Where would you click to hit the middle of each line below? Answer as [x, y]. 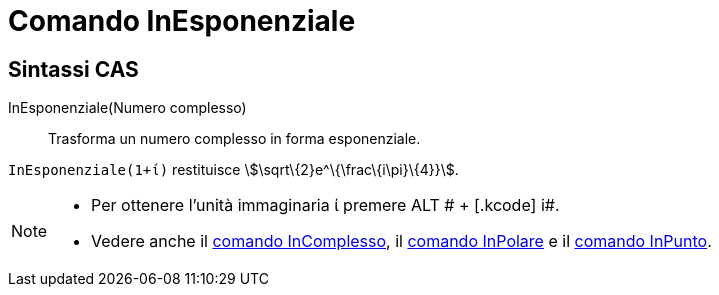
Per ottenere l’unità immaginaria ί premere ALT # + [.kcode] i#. [325, 205]
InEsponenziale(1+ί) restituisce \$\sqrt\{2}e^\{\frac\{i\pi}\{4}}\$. [233, 170]
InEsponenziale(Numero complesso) [127, 108]
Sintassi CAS [73, 69]
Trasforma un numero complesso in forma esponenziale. [234, 139]
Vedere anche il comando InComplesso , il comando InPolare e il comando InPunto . [401, 241]
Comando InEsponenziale [182, 21]
